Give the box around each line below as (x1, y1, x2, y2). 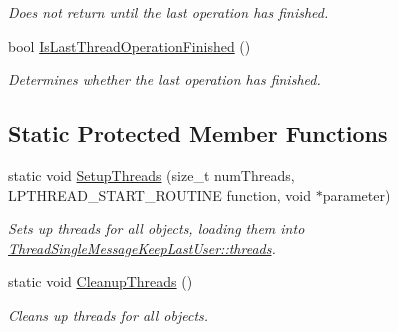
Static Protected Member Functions (8, 118, 388, 149)
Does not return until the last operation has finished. (8, 2, 329, 22)
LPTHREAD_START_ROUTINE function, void (8, 184, 311, 205)
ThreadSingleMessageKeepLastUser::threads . (8, 237, 276, 258)
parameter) (322, 184, 391, 205)
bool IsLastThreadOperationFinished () (8, 35, 251, 56)
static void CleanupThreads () (8, 271, 193, 292)
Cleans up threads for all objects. (8, 304, 209, 325)
